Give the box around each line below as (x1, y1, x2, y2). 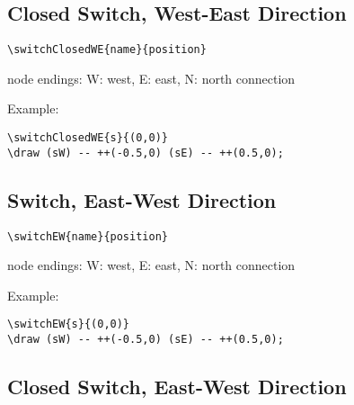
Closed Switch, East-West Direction (7, 373, 347, 400)
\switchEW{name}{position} (7, 229, 168, 243)
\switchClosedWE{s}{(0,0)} (7, 131, 168, 145)
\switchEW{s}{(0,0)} (7, 318, 130, 331)
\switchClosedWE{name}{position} (7, 43, 207, 57)
